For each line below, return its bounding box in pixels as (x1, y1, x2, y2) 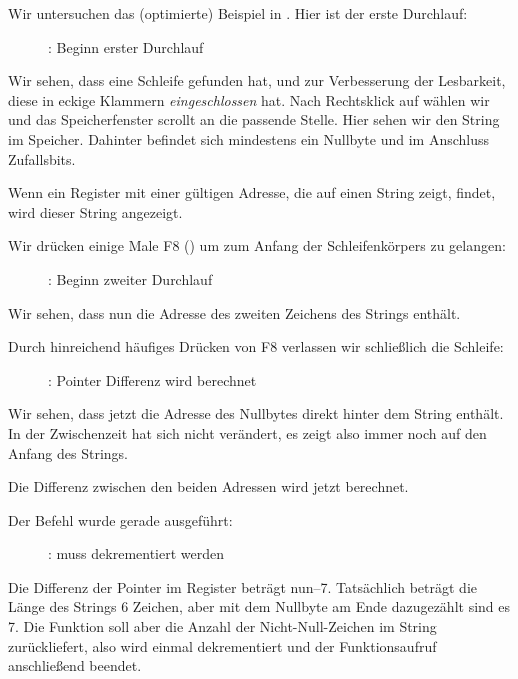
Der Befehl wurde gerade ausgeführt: (8, 509, 233, 530)
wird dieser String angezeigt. (8, 201, 183, 222)
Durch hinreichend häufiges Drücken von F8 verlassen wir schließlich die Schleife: (8, 336, 504, 357)
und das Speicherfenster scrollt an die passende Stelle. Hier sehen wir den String (8, 109, 500, 130)
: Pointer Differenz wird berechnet (48, 369, 257, 390)
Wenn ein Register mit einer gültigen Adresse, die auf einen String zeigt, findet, (8, 182, 496, 203)
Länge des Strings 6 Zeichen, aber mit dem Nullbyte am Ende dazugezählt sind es (8, 596, 511, 617)
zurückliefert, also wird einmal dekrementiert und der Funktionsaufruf (8, 635, 437, 656)
